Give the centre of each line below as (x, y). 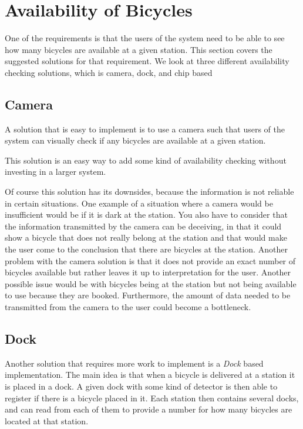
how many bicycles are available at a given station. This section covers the (139, 49)
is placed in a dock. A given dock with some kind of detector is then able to (141, 386)
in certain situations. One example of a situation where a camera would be (139, 203)
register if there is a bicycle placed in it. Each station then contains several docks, (152, 398)
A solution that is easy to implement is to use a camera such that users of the (145, 129)
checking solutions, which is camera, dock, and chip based (109, 72)
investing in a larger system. (55, 172)
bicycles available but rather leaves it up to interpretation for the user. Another (148, 272)
